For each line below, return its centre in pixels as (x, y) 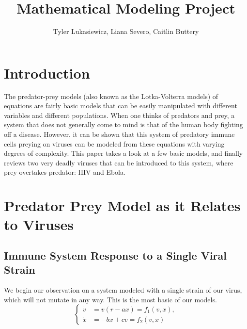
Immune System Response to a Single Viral (115, 255)
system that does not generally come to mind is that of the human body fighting (123, 124)
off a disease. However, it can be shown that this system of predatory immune (119, 134)
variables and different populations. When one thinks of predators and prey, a (119, 115)
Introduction (47, 73)
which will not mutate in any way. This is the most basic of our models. (110, 299)
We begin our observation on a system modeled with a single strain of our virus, (123, 290)
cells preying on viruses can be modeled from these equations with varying (114, 143)
